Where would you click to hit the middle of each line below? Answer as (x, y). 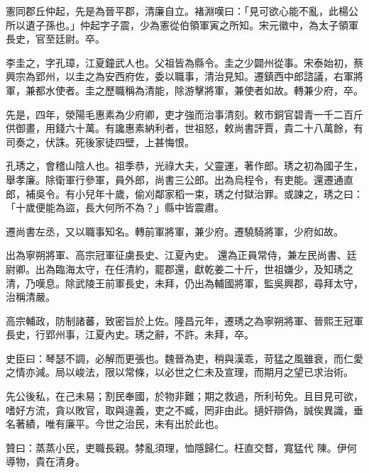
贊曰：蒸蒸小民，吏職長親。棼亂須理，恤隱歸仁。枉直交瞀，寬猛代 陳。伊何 (181, 447)
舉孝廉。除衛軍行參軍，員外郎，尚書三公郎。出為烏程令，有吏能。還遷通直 (180, 179)
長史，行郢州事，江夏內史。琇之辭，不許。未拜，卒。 (130, 334)
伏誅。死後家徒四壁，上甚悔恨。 (120, 141)
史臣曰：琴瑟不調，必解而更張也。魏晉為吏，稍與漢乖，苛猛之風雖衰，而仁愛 (184, 358)
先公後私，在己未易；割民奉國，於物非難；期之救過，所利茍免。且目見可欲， (184, 396)
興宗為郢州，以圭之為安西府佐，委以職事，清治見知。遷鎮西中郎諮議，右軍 (180, 76)
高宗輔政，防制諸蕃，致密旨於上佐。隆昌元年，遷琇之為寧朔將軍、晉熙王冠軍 (184, 320)
